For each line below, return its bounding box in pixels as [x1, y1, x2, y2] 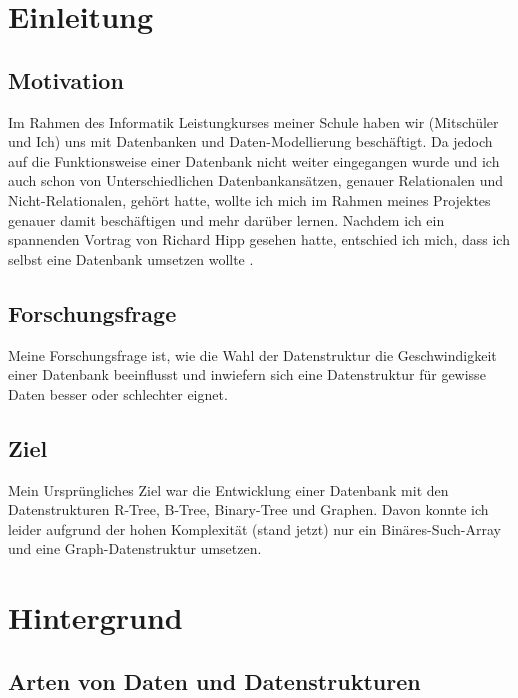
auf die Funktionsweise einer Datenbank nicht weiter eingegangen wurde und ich [8, 150, 500, 171]
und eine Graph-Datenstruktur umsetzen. [8, 538, 262, 559]
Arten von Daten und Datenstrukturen [8, 665, 421, 696]
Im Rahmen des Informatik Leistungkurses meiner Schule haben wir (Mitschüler [8, 111, 499, 132]
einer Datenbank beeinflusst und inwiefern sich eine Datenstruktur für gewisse [8, 364, 486, 385]
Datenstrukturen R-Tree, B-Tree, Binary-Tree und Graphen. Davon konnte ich [8, 499, 489, 520]
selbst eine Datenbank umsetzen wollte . [8, 248, 254, 269]
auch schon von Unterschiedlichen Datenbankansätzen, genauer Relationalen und [8, 170, 503, 191]
